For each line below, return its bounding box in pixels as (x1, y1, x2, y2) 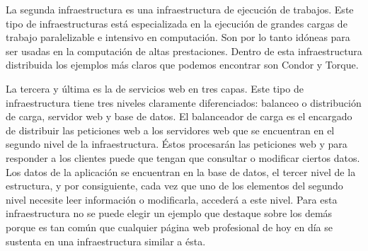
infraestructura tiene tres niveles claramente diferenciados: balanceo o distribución (6, 95, 362, 110)
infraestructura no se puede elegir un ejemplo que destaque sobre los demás (6, 206, 333, 221)
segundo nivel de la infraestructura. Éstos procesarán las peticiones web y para (6, 136, 347, 151)
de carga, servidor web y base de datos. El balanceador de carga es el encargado (6, 109, 352, 124)
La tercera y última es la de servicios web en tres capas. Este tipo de (6, 81, 304, 95)
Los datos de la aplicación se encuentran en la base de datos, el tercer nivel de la (6, 164, 356, 179)
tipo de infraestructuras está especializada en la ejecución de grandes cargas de (6, 16, 347, 30)
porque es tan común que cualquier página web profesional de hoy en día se (6, 219, 333, 234)
